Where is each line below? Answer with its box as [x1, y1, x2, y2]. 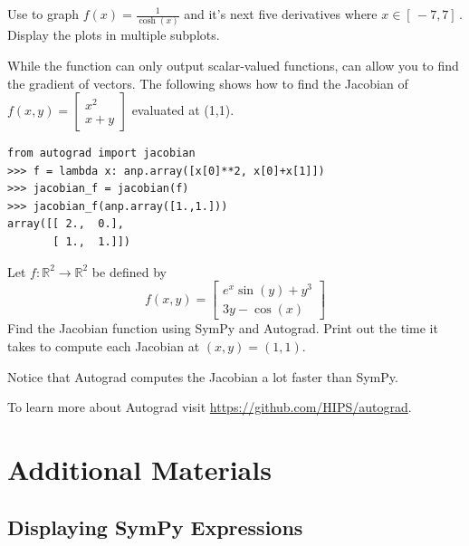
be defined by [91, 262, 167, 281]
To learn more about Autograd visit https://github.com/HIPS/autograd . [7, 398, 412, 417]
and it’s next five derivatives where [184, 5, 378, 23]
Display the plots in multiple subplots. [7, 25, 220, 44]
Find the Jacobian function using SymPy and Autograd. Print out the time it [7, 319, 438, 338]
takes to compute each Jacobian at [7, 337, 200, 355]
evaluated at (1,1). [131, 101, 234, 120]
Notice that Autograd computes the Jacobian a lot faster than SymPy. [7, 367, 398, 386]
